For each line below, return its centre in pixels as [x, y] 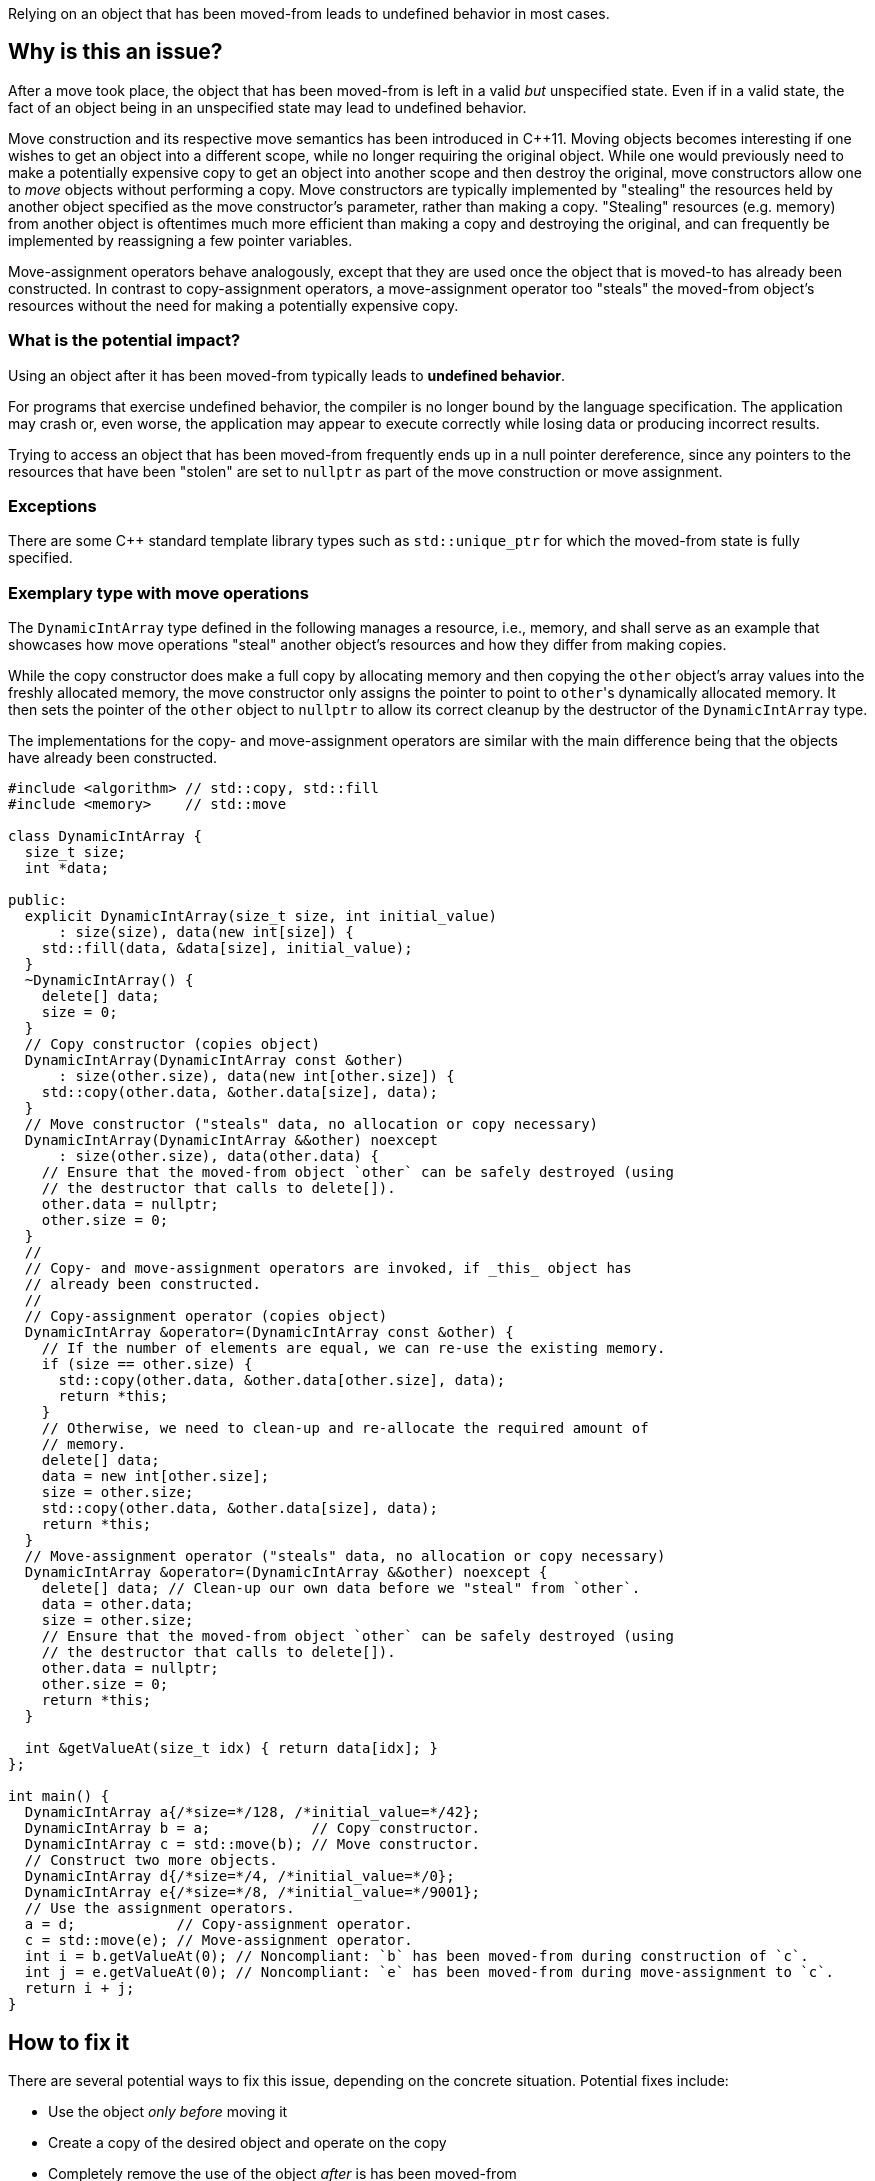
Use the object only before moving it [168, 2111]
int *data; [67, 868]
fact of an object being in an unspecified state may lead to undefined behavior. [267, 107]
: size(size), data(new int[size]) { [206, 932]
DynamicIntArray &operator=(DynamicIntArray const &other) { [269, 1332]
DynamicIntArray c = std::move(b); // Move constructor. [252, 1844]
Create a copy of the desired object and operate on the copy [247, 2142]
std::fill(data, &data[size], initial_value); [227, 948]
